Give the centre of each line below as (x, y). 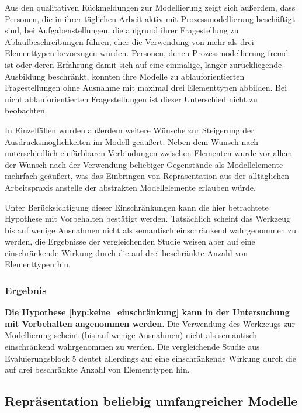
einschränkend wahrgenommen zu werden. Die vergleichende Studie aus (132, 347)
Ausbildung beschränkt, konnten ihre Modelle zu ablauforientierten (125, 76)
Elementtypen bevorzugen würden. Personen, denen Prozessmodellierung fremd (147, 53)
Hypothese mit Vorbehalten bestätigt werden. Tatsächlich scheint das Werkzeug (147, 218)
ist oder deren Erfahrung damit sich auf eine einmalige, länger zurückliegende (143, 64)
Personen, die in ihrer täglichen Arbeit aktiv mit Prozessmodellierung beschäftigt (150, 18)
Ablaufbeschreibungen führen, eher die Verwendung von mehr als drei (129, 41)
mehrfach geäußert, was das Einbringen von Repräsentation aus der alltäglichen (147, 176)
